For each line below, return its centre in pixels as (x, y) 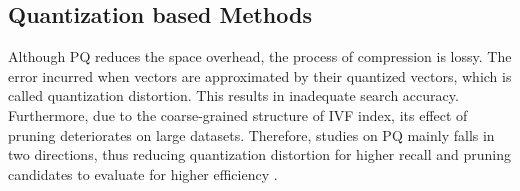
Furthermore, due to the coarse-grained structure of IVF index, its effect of (238, 114)
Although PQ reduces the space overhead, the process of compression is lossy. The (260, 56)
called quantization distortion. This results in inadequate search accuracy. (233, 95)
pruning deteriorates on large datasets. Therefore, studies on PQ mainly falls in (251, 134)
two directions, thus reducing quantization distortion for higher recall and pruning (260, 154)
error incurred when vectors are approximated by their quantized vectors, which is (260, 75)
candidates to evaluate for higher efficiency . (143, 173)
